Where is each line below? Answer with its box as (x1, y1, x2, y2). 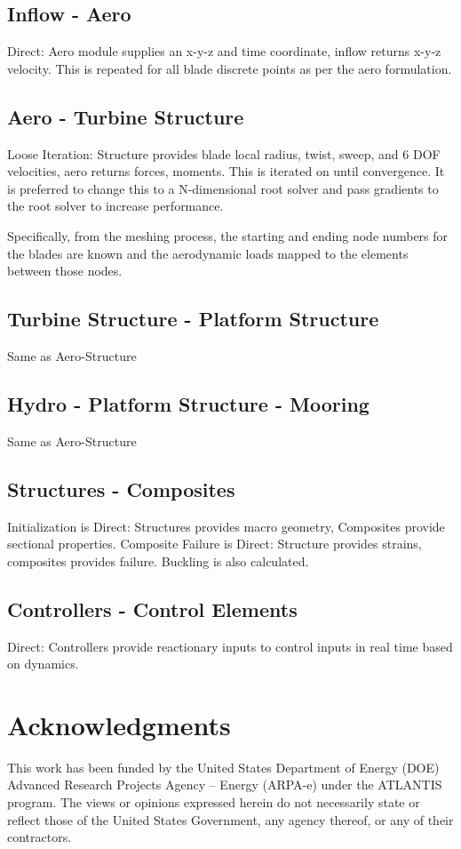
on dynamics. (7, 654, 79, 673)
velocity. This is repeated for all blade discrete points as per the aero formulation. (7, 59, 452, 77)
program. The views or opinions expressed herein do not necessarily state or (7, 793, 420, 812)
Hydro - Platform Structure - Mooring (7, 389, 370, 417)
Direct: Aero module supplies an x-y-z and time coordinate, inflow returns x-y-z (7, 42, 441, 60)
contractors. (7, 828, 72, 846)
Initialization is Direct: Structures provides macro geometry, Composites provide (7, 517, 445, 535)
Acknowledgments (7, 706, 231, 742)
